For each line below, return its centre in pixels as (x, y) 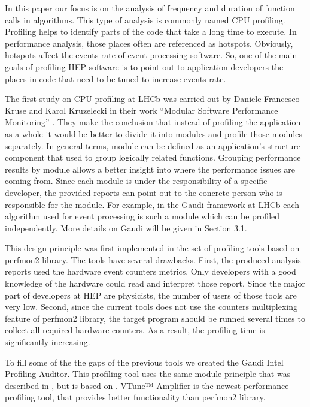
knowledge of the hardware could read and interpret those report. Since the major (155, 283)
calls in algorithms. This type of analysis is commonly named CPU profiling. (145, 19)
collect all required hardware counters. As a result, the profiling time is (135, 330)
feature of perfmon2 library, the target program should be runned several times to (155, 318)
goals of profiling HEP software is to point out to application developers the (144, 66)
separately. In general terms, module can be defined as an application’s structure (153, 145)
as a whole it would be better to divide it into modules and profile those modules (154, 133)
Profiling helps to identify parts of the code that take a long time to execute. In (151, 31)
